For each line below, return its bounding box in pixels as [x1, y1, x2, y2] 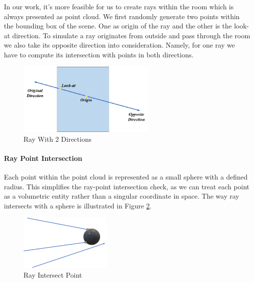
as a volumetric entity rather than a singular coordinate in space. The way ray [4, 191, 239, 201]
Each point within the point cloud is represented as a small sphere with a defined [4, 172, 248, 182]
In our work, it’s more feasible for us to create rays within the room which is [4, 1, 234, 11]
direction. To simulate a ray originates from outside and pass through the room [12, 30, 251, 40]
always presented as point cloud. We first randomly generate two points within [4, 11, 240, 21]
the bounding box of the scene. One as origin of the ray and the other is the [4, 21, 232, 31]
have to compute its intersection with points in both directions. [4, 49, 194, 59]
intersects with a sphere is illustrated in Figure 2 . [4, 200, 152, 210]
